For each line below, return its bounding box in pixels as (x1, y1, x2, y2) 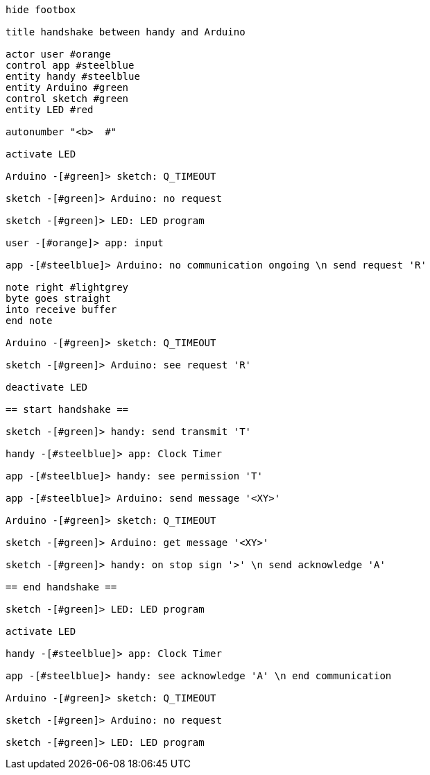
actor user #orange (6, 49, 111, 60)
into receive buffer (6, 304, 117, 315)
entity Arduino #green (6, 82, 129, 93)
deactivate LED (6, 382, 88, 393)
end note (6, 315, 53, 326)
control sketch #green (6, 93, 129, 104)
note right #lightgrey (6, 282, 129, 293)
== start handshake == (6, 404, 129, 415)
